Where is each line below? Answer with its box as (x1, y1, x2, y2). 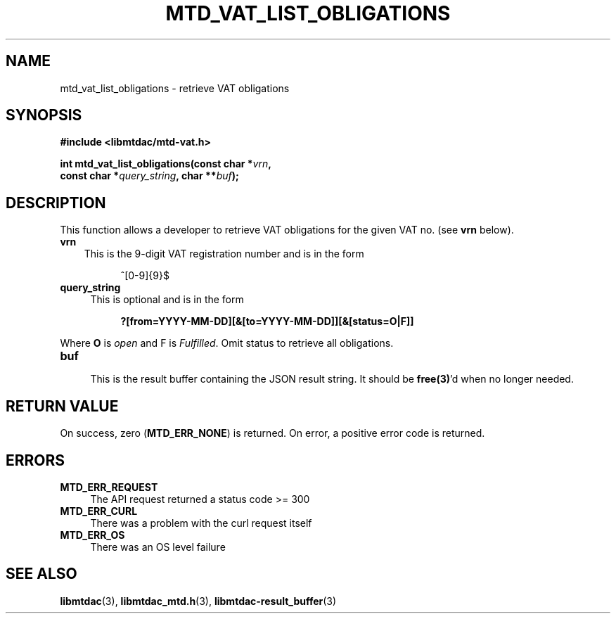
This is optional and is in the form (90, 293, 244, 306)
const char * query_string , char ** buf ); (60, 170, 239, 182)
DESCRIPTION (6, 193, 106, 212)
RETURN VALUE (6, 397, 119, 415)
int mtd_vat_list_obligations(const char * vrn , (60, 158, 271, 170)
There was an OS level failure (90, 540, 226, 553)
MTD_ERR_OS (60, 528, 125, 541)
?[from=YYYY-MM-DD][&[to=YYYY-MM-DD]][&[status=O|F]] (120, 315, 414, 328)
